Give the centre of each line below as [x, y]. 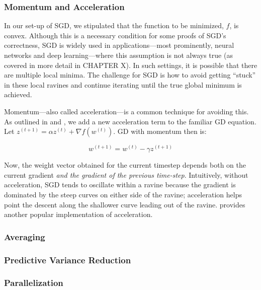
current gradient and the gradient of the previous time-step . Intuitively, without [126, 174]
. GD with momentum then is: [160, 131]
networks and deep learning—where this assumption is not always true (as [118, 55]
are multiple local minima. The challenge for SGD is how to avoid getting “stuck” [130, 75]
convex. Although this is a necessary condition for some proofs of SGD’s [115, 35]
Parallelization [34, 283]
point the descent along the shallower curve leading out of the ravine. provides [125, 204]
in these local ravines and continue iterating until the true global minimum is [123, 84]
